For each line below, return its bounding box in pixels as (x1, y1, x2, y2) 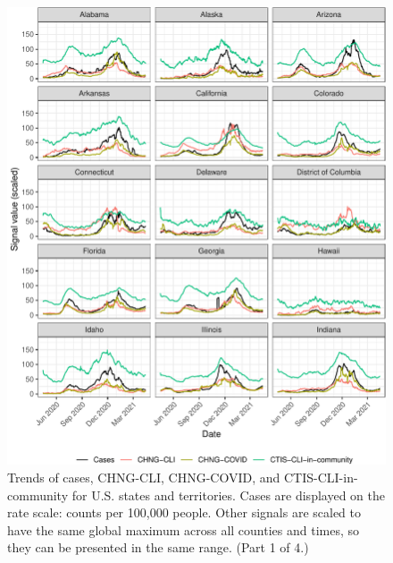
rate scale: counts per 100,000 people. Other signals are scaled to (7, 503, 362, 522)
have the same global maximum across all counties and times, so (7, 520, 359, 539)
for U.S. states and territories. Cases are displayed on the (71, 485, 385, 504)
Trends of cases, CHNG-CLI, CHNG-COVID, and (7, 467, 280, 486)
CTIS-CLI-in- (283, 467, 358, 486)
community (7, 485, 69, 504)
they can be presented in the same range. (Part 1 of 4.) (7, 538, 309, 557)
